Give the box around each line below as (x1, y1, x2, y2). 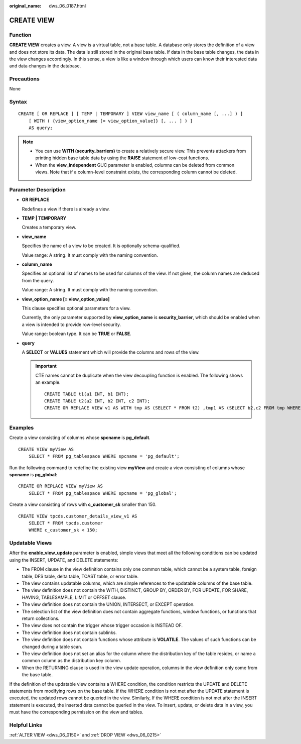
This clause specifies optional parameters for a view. (22, 305, 131, 311)
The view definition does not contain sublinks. (22, 629, 117, 635)
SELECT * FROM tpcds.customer (28, 520, 103, 526)
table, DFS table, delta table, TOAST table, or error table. (22, 573, 139, 579)
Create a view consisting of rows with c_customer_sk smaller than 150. (9, 501, 157, 507)
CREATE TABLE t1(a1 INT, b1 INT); (44, 391, 129, 397)
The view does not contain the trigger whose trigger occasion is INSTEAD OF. (22, 622, 183, 628)
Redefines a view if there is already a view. (22, 206, 110, 212)
